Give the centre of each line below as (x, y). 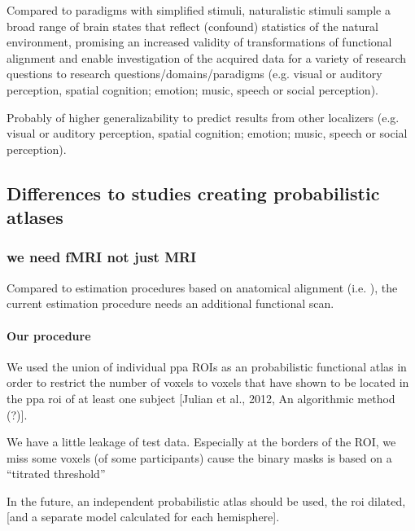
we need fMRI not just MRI (102, 257)
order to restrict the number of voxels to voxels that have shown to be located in (208, 382)
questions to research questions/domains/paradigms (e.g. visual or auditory (194, 74)
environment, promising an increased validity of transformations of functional (199, 42)
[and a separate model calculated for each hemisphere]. (143, 517)
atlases (35, 217)
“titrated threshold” (56, 474)
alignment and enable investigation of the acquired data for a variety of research (207, 57)
